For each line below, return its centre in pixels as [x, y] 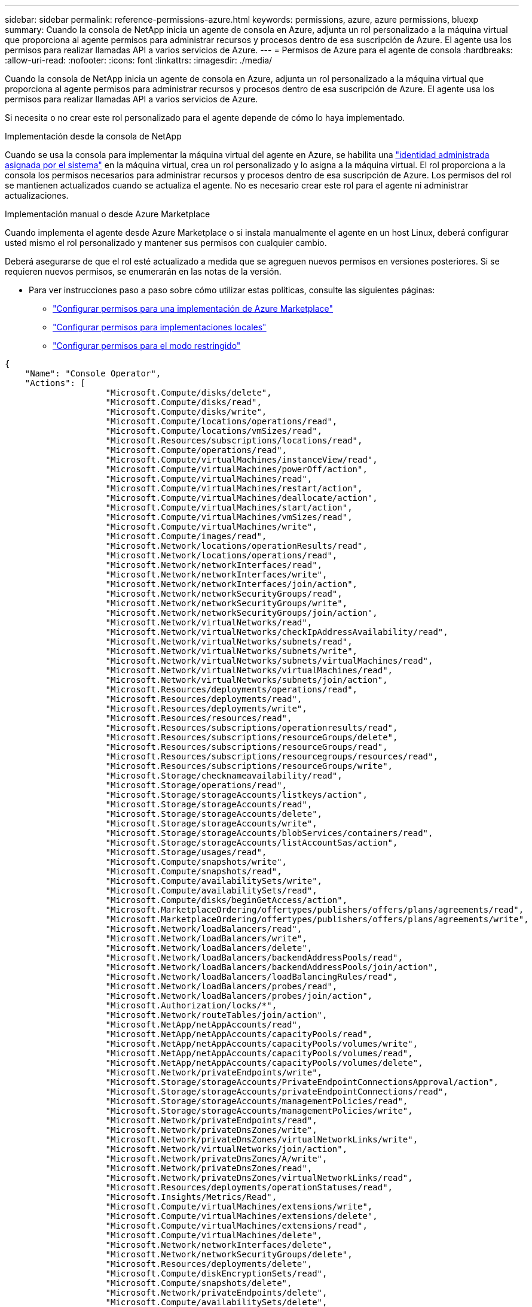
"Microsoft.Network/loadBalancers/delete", [209, 948]
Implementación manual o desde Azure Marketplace [108, 214]
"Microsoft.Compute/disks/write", [186, 412]
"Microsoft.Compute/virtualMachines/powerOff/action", [236, 469]
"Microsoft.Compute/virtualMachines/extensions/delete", [241, 1216]
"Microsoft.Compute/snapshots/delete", [199, 1283]
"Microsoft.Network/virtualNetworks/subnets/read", [229, 642]
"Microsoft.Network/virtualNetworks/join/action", [227, 1149]
